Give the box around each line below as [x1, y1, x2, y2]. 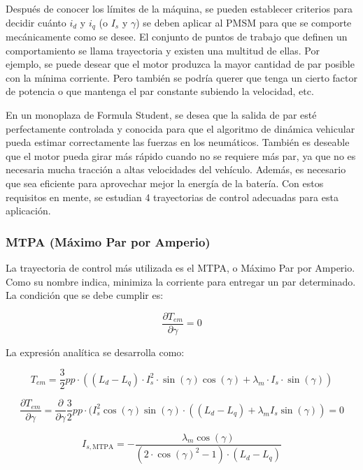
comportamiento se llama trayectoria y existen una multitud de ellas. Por [6, 43, 320, 57]
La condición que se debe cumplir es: [6, 288, 164, 302]
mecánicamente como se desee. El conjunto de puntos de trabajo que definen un [6, 29, 348, 44]
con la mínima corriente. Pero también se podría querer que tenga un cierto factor [6, 70, 358, 85]
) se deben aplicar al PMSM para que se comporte [136, 15, 352, 29]
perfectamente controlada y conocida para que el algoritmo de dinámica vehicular [6, 121, 355, 135]
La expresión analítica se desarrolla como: [6, 344, 185, 359]
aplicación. [6, 203, 51, 218]
